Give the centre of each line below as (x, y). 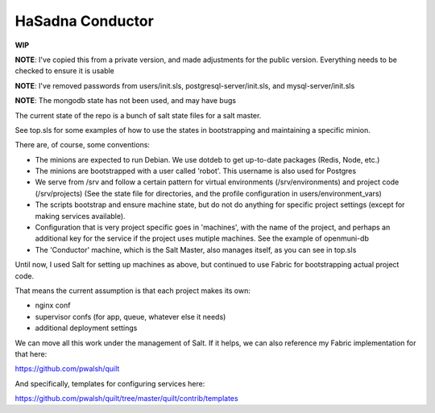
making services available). (80, 216)
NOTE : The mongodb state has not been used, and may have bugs (126, 101)
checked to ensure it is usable (64, 71)
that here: (31, 353)
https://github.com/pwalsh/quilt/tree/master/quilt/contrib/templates (126, 399)
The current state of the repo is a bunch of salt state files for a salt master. (138, 115)
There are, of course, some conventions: (83, 145)
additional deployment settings (86, 328)
